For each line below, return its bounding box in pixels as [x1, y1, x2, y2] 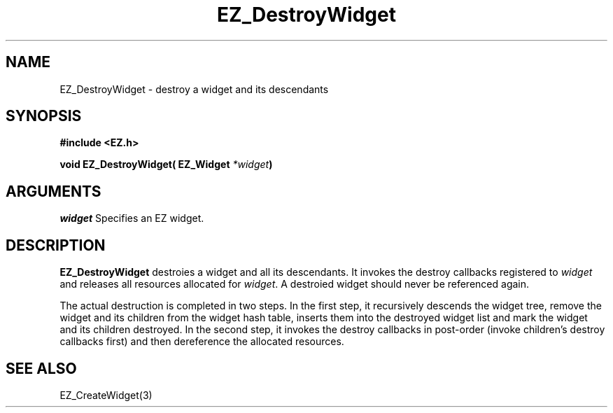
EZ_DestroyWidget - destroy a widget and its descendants [59, 83, 329, 95]
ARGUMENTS [6, 182, 101, 200]
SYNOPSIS [6, 107, 82, 125]
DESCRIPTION [6, 236, 106, 254]
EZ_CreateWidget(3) [59, 388, 153, 401]
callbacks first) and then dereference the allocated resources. [59, 335, 344, 348]
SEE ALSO [6, 359, 77, 377]
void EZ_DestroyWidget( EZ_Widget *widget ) [59, 158, 273, 171]
